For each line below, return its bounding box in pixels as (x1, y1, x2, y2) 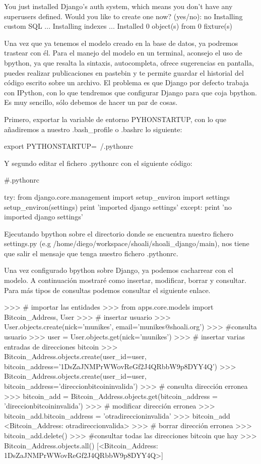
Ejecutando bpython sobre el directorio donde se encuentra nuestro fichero (4, 228, 233, 239)
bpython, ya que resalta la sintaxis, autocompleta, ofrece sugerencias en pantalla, (4, 57, 254, 68)
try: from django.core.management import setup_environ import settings (4, 191, 230, 202)
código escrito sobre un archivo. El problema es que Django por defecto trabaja (4, 77, 249, 88)
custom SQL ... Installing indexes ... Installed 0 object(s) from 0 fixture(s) (4, 21, 233, 31)
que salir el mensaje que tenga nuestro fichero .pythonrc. (4, 248, 178, 258)
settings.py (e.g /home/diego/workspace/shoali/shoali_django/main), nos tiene (4, 238, 249, 249)
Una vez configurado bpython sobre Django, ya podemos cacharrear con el (4, 265, 233, 275)
